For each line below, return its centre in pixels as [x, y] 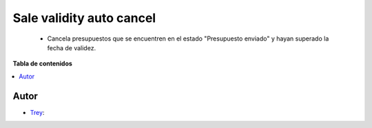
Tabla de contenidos [42, 64]
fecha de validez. [72, 47]
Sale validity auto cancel [84, 18]
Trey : [37, 112]
